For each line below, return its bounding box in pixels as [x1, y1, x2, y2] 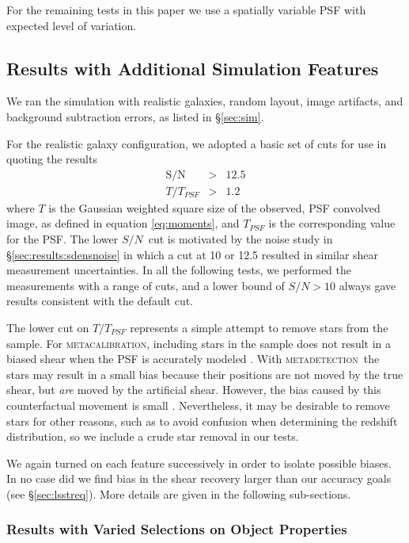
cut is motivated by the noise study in [148, 231, 333, 247]
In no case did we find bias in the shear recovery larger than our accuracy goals [6, 470, 392, 487]
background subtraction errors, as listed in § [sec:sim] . [6, 108, 264, 124]
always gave [339, 277, 396, 293]
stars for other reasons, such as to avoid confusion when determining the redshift [6, 412, 398, 429]
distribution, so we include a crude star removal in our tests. [6, 428, 299, 445]
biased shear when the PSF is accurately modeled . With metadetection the [6, 350, 380, 367]
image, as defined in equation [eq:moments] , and [6, 215, 240, 231]
